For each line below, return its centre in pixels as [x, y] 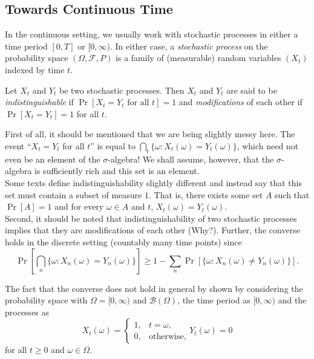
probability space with [46, 300]
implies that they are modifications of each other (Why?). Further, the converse [152, 230]
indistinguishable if [39, 102]
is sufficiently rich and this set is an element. [117, 171]
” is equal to [113, 145]
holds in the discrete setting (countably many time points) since [123, 241]
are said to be [252, 90]
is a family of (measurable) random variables [198, 58]
